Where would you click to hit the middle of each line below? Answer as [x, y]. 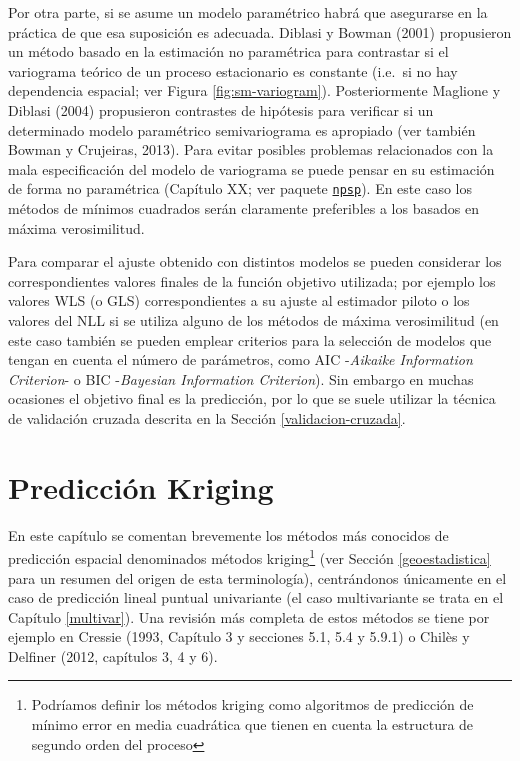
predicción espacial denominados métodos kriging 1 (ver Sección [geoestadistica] [249, 556]
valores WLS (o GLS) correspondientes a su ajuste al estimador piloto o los [239, 300]
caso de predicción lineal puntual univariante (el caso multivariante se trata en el [256, 597]
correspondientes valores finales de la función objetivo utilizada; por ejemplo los [252, 280]
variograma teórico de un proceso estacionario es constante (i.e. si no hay [233, 70]
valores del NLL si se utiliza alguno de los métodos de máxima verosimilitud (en [253, 319]
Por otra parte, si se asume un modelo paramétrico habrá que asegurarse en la [248, 12]
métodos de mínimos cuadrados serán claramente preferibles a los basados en [243, 208]
